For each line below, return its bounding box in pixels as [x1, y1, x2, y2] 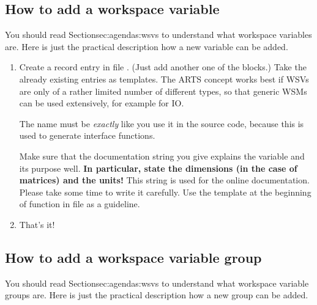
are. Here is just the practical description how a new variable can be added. [5, 40, 288, 53]
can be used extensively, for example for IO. [19, 97, 184, 109]
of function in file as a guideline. [19, 197, 140, 210]
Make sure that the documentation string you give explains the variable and [19, 149, 305, 162]
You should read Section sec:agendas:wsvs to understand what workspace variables [5, 28, 312, 41]
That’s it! [19, 218, 55, 230]
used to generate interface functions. [19, 129, 155, 142]
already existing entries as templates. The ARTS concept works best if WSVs [19, 72, 309, 85]
